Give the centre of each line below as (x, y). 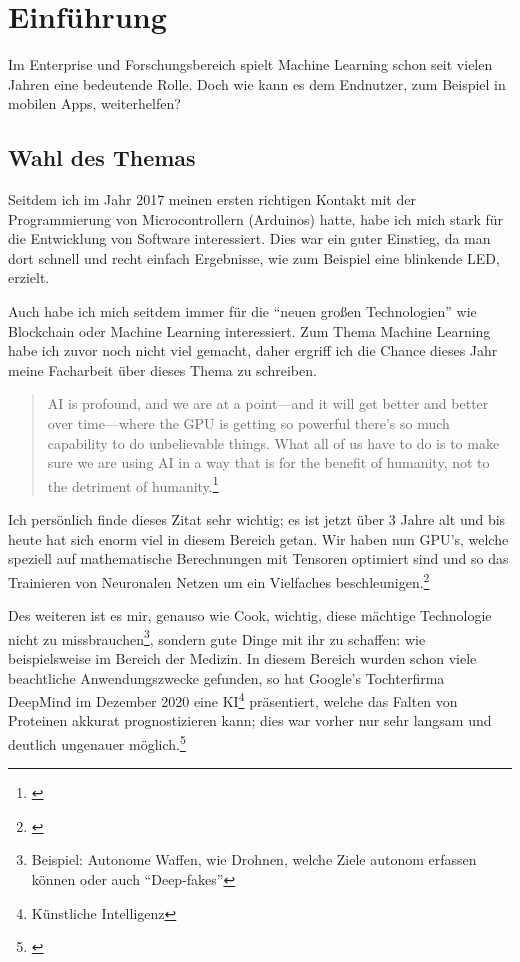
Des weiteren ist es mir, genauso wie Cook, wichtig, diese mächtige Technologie (250, 615)
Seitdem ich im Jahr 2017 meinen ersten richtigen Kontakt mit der (212, 199)
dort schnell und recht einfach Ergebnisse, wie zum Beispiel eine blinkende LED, (254, 257)
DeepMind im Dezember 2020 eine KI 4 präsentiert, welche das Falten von (233, 699)
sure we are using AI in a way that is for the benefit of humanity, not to (268, 462)
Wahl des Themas (102, 157)
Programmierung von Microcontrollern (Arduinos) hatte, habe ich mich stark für (256, 218)
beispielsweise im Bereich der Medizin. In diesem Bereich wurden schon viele (242, 657)
